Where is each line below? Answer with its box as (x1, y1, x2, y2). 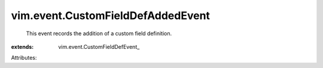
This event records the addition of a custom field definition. (26, 30, 172, 37)
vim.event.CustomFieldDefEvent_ (58, 43, 140, 50)
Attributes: (11, 54, 37, 61)
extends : (11, 43, 34, 50)
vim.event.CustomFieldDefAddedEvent (11, 9, 211, 22)
